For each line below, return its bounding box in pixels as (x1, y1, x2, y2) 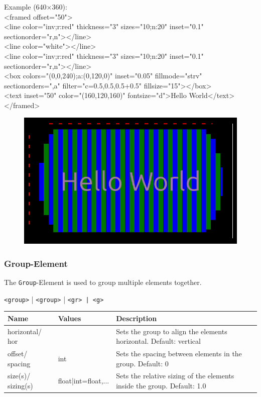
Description (116, 313, 157, 323)
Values (58, 313, 81, 323)
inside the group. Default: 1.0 (116, 380, 206, 391)
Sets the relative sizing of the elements (116, 370, 234, 381)
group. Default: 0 (116, 358, 169, 368)
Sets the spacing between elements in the (116, 348, 242, 359)
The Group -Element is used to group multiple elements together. (4, 276, 202, 287)
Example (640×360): (4, 2, 67, 12)
